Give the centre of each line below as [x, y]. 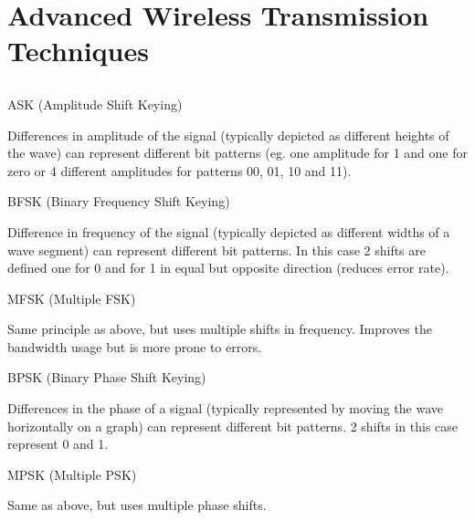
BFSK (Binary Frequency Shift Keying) [119, 201]
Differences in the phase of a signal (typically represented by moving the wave [225, 408]
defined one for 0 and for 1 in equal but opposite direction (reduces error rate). [228, 268]
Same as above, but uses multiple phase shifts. [137, 505]
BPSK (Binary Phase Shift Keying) [107, 377]
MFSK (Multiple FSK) [72, 298]
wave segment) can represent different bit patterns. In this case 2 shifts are [216, 250]
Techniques [78, 51]
